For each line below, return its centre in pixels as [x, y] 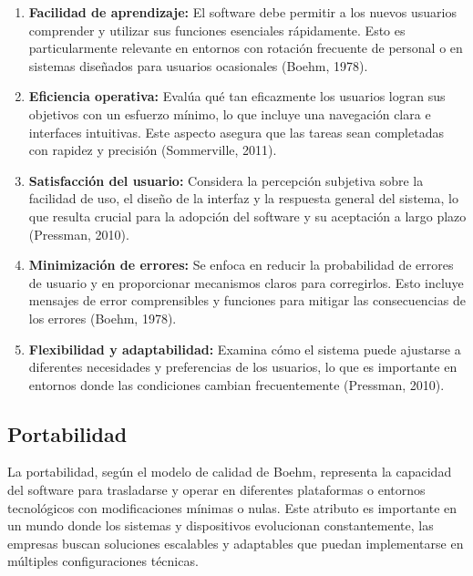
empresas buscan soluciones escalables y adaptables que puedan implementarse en [236, 543]
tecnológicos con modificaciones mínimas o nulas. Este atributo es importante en [232, 507]
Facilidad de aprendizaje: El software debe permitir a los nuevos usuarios [243, 12]
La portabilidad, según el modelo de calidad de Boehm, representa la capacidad [230, 472]
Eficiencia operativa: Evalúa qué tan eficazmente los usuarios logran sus [237, 96]
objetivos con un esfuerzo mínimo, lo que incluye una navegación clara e [230, 113]
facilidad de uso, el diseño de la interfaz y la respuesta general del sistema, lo [243, 198]
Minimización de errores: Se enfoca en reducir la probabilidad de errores [241, 265]
